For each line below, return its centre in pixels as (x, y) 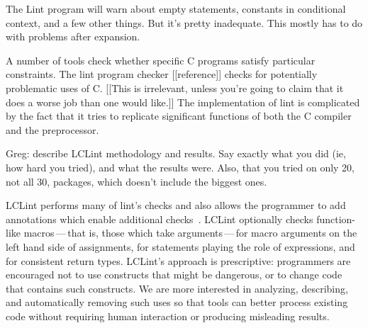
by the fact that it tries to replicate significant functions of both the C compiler (179, 116)
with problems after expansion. (73, 36)
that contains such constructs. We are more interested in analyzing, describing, (177, 288)
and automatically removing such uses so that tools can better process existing (177, 302)
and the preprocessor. (52, 129)
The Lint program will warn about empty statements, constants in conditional (176, 9)
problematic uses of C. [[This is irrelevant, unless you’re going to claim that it (175, 87)
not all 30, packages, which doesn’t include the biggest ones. (136, 181)
